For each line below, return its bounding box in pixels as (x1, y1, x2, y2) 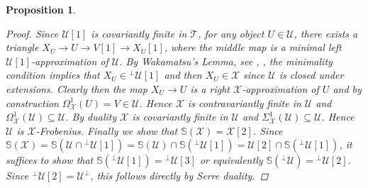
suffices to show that (6, 153, 94, 167)
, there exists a (294, 26, 358, 40)
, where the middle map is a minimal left (164, 40, 342, 55)
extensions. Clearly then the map (6, 81, 147, 96)
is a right (190, 81, 230, 96)
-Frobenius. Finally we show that (35, 123, 178, 138)
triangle (6, 40, 39, 55)
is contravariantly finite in (187, 95, 301, 110)
